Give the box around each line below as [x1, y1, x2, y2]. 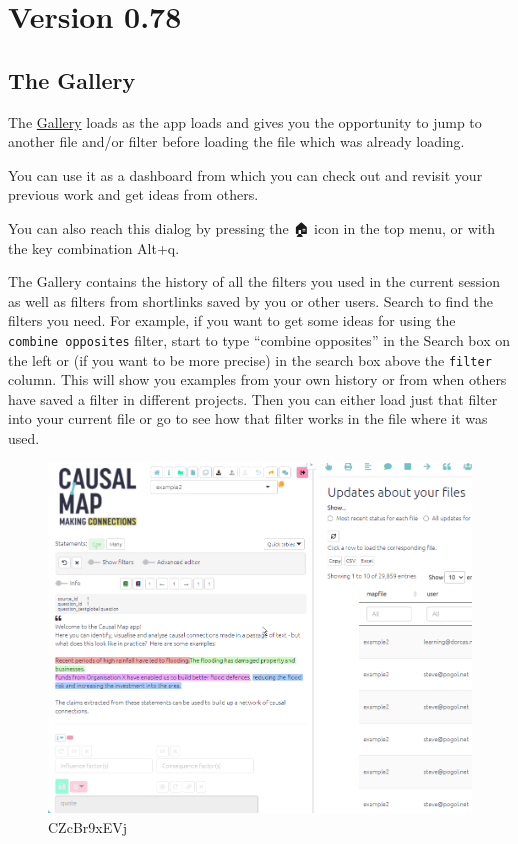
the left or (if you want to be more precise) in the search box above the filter [8, 349, 492, 370]
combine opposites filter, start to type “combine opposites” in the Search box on [8, 329, 510, 350]
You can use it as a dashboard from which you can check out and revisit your [8, 164, 483, 185]
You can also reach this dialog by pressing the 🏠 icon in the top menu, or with [8, 217, 495, 238]
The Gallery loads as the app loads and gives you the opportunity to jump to [8, 111, 482, 132]
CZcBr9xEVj [48, 817, 127, 838]
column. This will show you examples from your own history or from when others [8, 369, 507, 390]
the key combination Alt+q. [8, 237, 180, 258]
